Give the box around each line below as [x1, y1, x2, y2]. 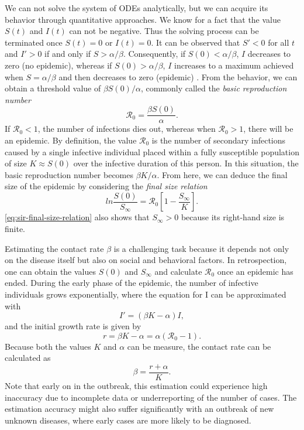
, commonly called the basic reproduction [140, 82, 287, 94]
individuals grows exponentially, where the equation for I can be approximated [5, 288, 286, 301]
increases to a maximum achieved [174, 59, 294, 71]
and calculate [154, 265, 202, 277]
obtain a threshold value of [5, 82, 101, 94]
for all [268, 36, 289, 48]
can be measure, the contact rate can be [127, 340, 271, 352]
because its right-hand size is [181, 211, 285, 223]
